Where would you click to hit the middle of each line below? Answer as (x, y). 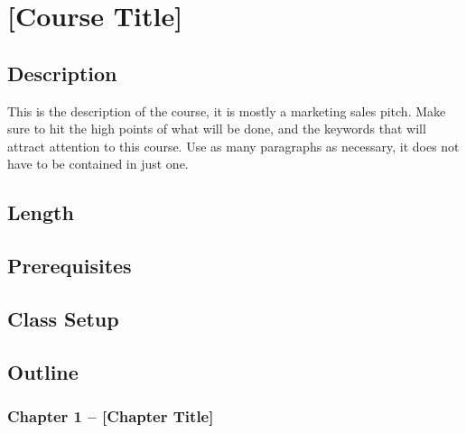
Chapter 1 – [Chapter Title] (111, 416)
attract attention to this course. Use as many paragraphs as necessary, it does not (233, 146)
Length (41, 212)
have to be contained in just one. (98, 164)
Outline (43, 371)
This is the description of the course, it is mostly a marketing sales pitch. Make (227, 111)
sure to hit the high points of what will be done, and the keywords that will (217, 129)
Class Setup (63, 318)
